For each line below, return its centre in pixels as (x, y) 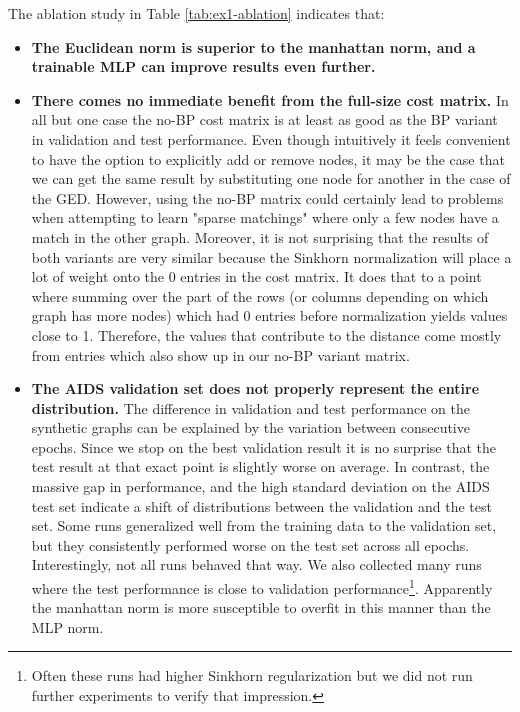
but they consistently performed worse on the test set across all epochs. (250, 544)
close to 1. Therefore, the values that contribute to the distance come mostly (266, 334)
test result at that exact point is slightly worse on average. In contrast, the (260, 466)
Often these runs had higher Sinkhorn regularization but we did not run (252, 675)
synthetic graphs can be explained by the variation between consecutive (250, 427)
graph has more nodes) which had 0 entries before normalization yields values (269, 315)
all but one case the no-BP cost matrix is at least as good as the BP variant (264, 119)
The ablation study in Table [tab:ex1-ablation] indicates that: (196, 13)
